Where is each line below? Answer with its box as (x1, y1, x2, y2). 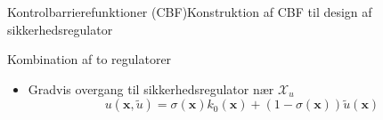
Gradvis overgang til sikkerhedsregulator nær (28, 79, 274, 98)
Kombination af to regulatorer (7, 50, 172, 68)
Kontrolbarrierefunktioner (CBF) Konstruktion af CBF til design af (7, 3, 372, 20)
